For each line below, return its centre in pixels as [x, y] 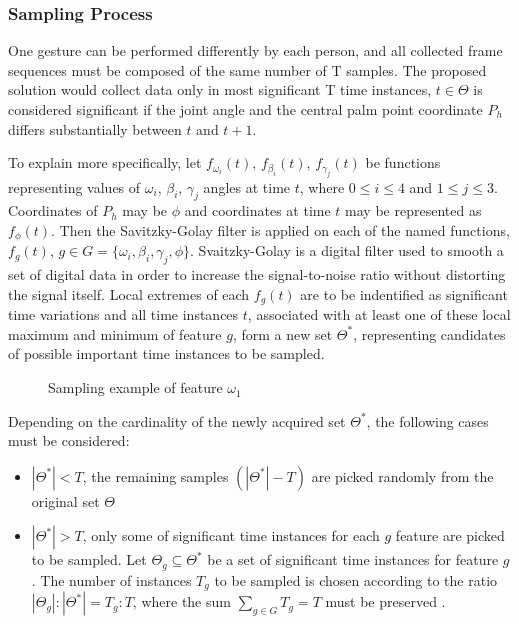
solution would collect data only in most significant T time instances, [220, 89]
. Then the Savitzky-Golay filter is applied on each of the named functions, [280, 229]
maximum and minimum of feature [115, 333]
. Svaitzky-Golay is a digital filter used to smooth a [347, 250]
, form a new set [282, 333]
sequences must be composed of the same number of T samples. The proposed [247, 69]
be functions [403, 162]
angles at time [247, 186]
